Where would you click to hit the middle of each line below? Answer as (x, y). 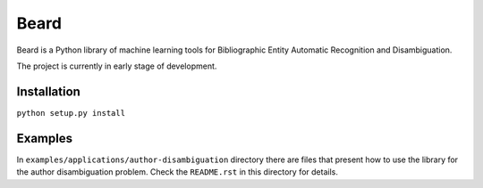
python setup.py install (71, 113)
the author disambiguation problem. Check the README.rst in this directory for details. (178, 172)
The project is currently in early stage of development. (117, 66)
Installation (48, 91)
